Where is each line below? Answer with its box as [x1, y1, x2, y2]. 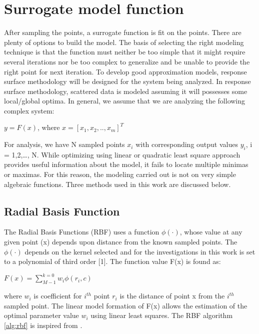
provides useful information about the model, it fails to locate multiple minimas [4, 159, 248, 169]
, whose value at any [179, 226, 242, 237]
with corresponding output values [135, 139, 238, 149]
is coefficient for [33, 290, 82, 301]
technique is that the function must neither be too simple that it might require [4, 46, 245, 57]
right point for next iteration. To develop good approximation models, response [4, 66, 247, 76]
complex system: [4, 105, 54, 115]
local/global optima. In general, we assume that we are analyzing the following [4, 95, 245, 106]
